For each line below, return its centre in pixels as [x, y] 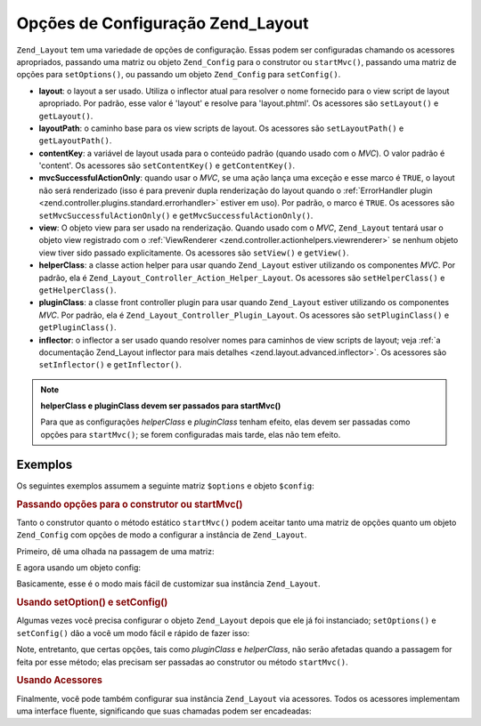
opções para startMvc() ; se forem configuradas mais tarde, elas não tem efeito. [191, 434]
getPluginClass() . [77, 327]
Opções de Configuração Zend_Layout [163, 23]
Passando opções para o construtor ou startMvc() [130, 504]
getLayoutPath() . [75, 141]
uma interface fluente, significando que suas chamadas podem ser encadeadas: [164, 711]
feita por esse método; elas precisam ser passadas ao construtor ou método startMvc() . [183, 662]
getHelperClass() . [77, 290]
